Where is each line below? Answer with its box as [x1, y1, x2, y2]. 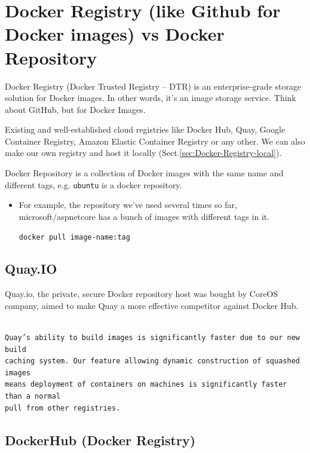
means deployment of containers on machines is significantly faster [5, 380, 287, 389]
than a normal [5, 392, 61, 401]
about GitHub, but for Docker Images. [5, 103, 146, 115]
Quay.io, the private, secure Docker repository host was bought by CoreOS [5, 287, 278, 300]
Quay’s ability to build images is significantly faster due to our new [5, 333, 300, 342]
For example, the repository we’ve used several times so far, [19, 198, 237, 211]
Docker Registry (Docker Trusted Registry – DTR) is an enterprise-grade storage [5, 79, 302, 92]
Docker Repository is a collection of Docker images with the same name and [5, 167, 284, 179]
